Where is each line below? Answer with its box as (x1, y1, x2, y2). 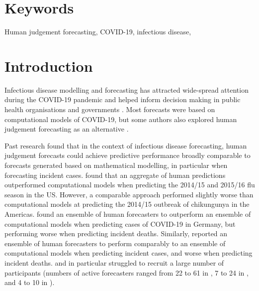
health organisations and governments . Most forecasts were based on (4, 104, 215, 115)
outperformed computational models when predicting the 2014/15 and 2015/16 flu (4, 179, 255, 190)
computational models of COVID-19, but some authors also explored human (4, 114, 237, 124)
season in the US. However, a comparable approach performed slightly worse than (4, 189, 254, 199)
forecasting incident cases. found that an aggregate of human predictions (4, 169, 226, 180)
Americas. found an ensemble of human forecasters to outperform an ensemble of (4, 208, 251, 219)
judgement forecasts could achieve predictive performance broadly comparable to (4, 150, 251, 160)
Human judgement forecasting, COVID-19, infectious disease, (4, 26, 191, 37)
